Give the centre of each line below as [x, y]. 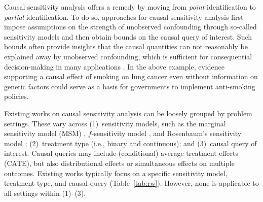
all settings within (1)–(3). [45, 193]
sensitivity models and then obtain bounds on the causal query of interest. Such [128, 36]
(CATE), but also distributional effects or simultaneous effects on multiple [119, 163]
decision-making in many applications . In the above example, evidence [114, 66]
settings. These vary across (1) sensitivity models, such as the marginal [115, 123]
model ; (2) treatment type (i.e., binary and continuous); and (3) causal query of [130, 143]
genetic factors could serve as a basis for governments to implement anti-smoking [130, 86]
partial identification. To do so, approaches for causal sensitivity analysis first [124, 16]
